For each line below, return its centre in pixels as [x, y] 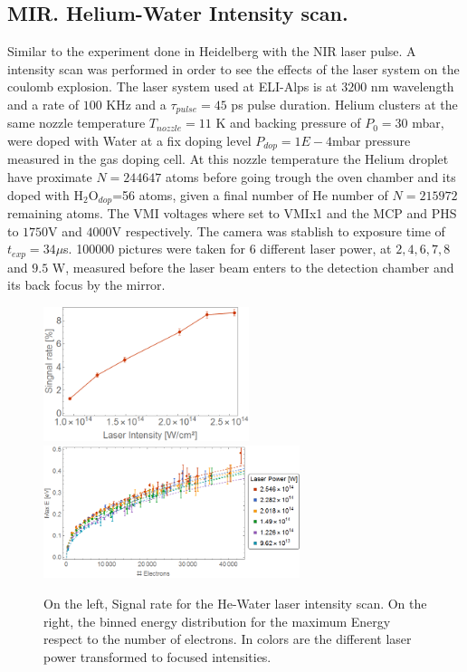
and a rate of [43, 104]
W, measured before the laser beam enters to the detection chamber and [253, 267]
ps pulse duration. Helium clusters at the [344, 104]
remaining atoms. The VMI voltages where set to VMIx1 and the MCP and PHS [232, 213]
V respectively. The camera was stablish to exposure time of [278, 230]
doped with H [46, 194]
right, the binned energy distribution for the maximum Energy [217, 621]
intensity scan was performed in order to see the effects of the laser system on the [233, 68]
